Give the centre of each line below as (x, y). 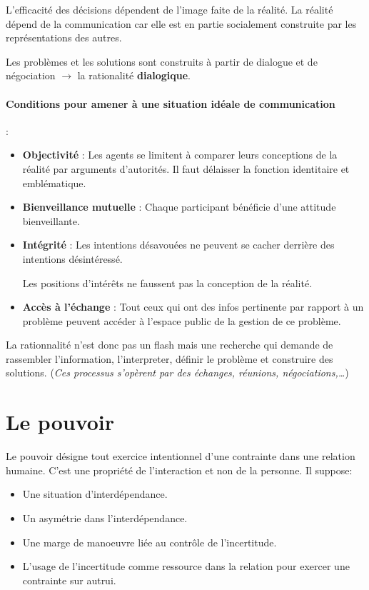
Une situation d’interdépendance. (95, 494)
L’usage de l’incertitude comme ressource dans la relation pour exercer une (186, 566)
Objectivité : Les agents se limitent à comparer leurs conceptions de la (180, 155)
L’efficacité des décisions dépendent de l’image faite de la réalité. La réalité (170, 9)
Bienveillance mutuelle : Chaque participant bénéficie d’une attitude (179, 207)
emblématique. (54, 182)
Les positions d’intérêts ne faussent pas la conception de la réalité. (167, 282)
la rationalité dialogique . (134, 75)
